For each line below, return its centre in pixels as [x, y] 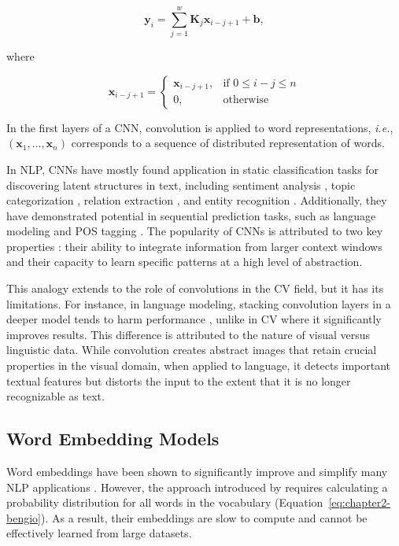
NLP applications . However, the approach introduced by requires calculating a [197, 487]
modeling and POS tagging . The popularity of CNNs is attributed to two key [195, 231]
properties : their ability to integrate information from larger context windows [194, 246]
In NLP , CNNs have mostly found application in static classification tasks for [193, 169]
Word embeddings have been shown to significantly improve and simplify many [197, 472]
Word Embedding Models [113, 439]
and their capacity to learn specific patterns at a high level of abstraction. [185, 262]
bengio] [24, 517]
